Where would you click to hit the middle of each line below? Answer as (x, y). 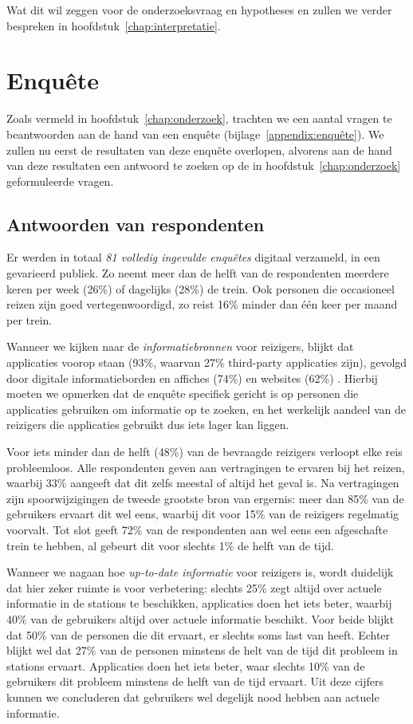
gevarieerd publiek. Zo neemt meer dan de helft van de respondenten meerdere (198, 273)
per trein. (29, 319)
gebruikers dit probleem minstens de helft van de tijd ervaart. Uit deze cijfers (195, 681)
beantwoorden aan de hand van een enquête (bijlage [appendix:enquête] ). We (195, 134)
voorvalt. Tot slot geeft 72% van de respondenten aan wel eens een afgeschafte (197, 529)
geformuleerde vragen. (60, 181)
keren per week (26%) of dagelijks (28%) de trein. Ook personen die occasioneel (201, 288)
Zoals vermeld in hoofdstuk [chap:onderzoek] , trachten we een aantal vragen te (199, 118)
